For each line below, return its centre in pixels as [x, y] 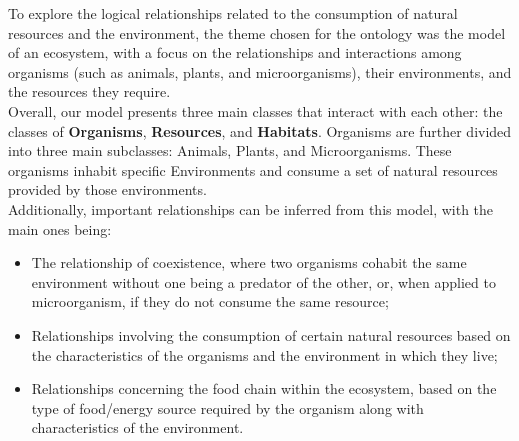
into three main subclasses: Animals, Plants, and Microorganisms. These [230, 150]
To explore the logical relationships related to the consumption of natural [233, 13]
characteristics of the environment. [137, 427]
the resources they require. [89, 91]
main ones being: [60, 228]
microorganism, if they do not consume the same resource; [210, 301]
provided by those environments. [107, 189]
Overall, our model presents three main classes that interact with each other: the [255, 110]
